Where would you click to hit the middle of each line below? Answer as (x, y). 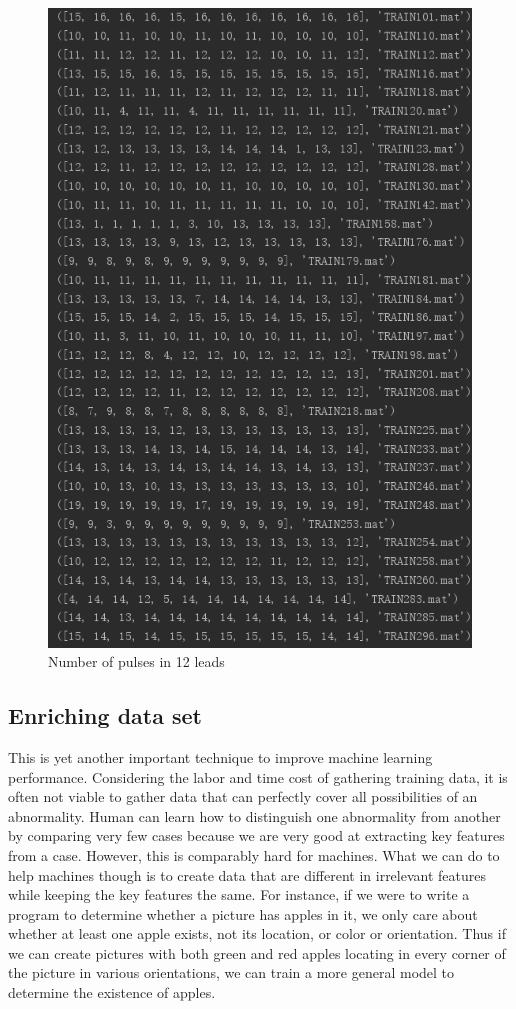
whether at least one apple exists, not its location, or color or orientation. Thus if (257, 933)
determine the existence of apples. (112, 992)
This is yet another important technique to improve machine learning (220, 756)
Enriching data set (105, 715)
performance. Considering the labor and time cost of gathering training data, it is (258, 776)
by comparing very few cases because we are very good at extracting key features (256, 835)
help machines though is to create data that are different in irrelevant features (247, 874)
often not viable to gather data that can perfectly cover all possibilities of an (243, 796)
